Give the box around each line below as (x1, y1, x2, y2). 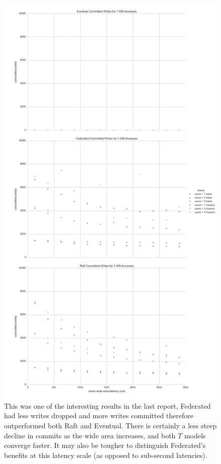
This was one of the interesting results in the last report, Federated (4, 400, 211, 411)
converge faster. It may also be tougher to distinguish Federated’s (4, 440, 206, 450)
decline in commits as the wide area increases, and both (4, 430, 176, 440)
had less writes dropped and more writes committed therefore (4, 410, 193, 421)
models (184, 430, 206, 440)
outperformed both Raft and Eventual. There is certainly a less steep (4, 420, 217, 430)
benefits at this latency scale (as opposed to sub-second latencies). (4, 449, 207, 460)
